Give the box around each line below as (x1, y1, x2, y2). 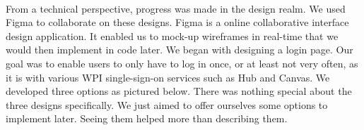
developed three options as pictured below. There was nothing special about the (6, 84, 352, 98)
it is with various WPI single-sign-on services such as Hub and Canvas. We (6, 70, 330, 84)
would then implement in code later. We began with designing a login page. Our (6, 42, 353, 57)
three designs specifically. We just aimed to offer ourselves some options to (6, 97, 328, 112)
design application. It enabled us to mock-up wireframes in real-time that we (6, 28, 339, 43)
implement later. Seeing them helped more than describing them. (6, 111, 288, 126)
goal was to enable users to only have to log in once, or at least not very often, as (6, 56, 358, 70)
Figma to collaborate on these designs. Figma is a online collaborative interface (6, 15, 349, 30)
